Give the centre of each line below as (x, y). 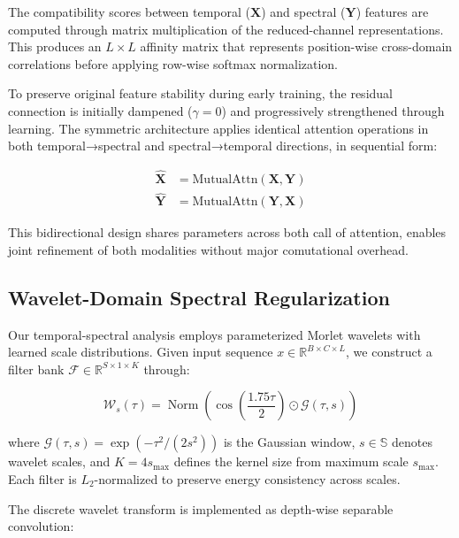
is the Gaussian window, (289, 442)
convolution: (41, 526)
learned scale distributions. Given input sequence (141, 352)
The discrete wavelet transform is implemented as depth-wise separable (201, 508)
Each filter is (42, 479)
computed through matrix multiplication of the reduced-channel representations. (226, 29)
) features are (392, 12)
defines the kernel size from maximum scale (291, 461)
